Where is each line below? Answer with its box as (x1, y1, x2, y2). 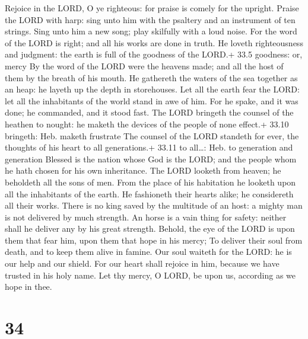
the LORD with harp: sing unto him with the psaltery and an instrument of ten (5, 13, 296, 25)
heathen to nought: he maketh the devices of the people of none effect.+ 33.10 (5, 117, 289, 130)
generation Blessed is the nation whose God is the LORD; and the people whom (5, 152, 297, 165)
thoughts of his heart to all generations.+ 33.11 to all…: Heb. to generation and (5, 141, 293, 153)
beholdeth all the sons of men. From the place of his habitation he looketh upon (5, 175, 296, 188)
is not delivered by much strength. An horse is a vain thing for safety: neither (5, 210, 287, 223)
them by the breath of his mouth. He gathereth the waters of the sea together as (5, 71, 298, 84)
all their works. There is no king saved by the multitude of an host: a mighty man (5, 199, 303, 212)
